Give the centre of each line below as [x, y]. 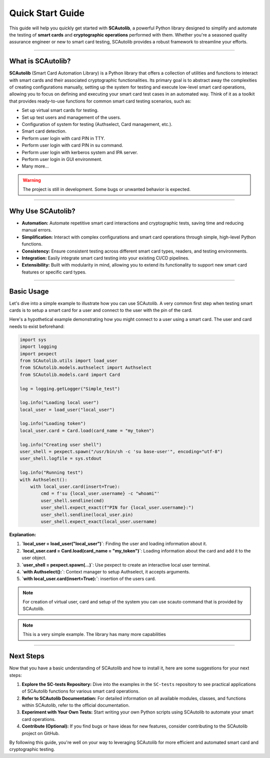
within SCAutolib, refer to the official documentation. [76, 705]
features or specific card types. [54, 272]
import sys [33, 339]
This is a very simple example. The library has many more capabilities [94, 634]
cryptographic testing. [32, 749]
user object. [34, 558]
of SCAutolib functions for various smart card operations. [81, 691]
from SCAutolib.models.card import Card [70, 374]
